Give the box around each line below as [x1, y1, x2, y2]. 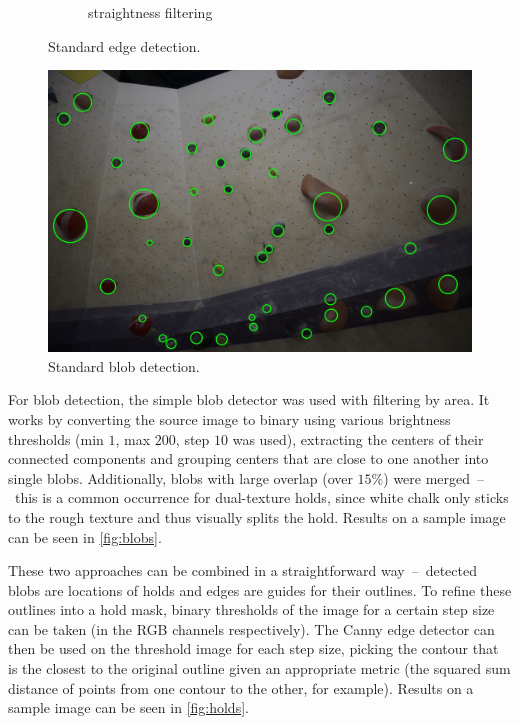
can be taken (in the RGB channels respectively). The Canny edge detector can [8, 618, 495, 639]
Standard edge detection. [48, 35, 201, 56]
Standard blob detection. [48, 355, 200, 376]
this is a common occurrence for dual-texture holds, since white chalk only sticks [14, 487, 509, 508]
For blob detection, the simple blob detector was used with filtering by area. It [8, 389, 490, 410]
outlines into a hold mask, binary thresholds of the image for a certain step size [8, 599, 495, 620]
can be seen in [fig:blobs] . [8, 526, 162, 547]
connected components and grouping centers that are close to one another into [8, 448, 489, 469]
